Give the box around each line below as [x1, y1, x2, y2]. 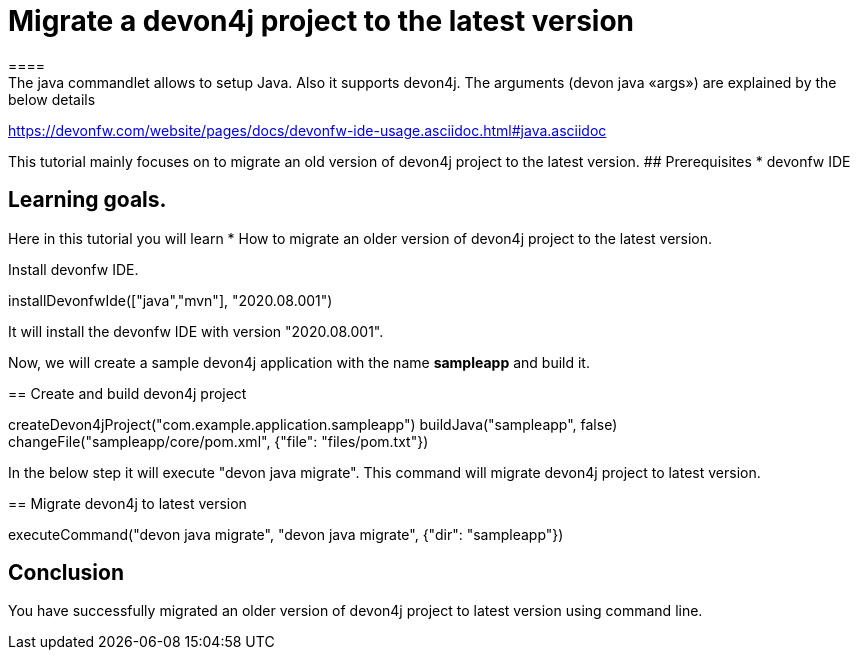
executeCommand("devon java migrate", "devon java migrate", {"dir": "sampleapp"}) [8, 525, 564, 543]
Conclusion [8, 560, 125, 586]
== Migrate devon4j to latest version [8, 494, 247, 512]
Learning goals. [8, 187, 167, 213]
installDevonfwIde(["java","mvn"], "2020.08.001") [8, 291, 333, 309]
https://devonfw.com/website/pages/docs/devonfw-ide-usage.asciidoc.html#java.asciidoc [8, 121, 607, 139]
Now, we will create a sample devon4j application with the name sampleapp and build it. [8, 353, 590, 371]
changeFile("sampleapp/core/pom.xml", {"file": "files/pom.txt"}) [8, 432, 429, 450]
